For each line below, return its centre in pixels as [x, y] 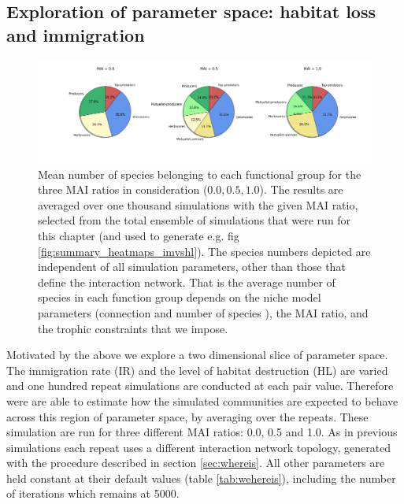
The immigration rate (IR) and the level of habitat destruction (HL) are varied [197, 370]
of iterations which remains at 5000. [93, 493]
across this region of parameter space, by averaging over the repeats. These [187, 416]
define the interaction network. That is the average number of [187, 282]
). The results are [301, 189]
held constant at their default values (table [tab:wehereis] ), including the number [201, 478]
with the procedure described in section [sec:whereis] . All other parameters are [196, 463]
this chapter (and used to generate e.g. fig [139, 235]
